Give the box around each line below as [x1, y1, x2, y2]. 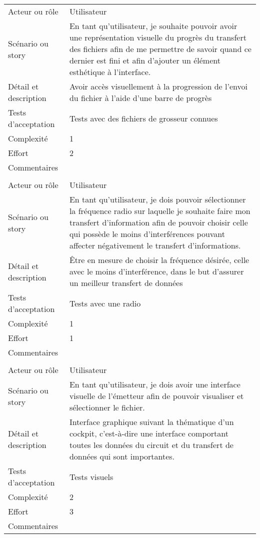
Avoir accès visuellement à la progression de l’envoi [69, 80, 247, 92]
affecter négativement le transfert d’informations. [69, 239, 241, 251]
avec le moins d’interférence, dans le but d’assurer [69, 265, 244, 277]
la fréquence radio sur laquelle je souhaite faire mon [69, 205, 250, 216]
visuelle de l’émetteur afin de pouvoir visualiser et [69, 390, 244, 401]
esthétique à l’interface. [69, 66, 151, 77]
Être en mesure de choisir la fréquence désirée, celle [69, 254, 249, 265]
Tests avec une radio [69, 297, 141, 309]
